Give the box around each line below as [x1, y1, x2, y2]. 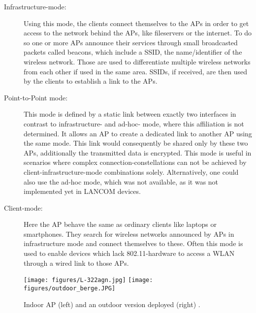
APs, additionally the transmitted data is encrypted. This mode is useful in [24, 147, 252, 157]
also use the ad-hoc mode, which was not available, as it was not [24, 176, 219, 187]
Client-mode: [4, 202, 43, 213]
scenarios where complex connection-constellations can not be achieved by [24, 157, 247, 167]
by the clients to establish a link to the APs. [24, 76, 158, 86]
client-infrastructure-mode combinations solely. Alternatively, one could [24, 166, 239, 177]
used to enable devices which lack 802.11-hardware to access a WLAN [24, 248, 235, 258]
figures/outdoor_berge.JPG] [24, 284, 116, 292]
